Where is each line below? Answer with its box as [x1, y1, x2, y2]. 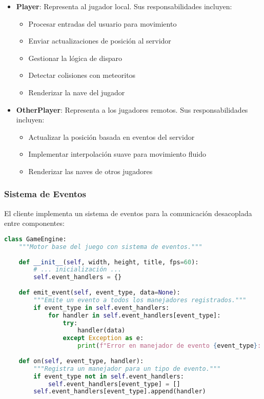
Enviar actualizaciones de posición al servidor [28, 35, 171, 46]
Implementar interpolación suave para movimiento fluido [28, 149, 206, 159]
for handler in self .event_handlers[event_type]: [48, 311, 221, 319]
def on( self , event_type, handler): [18, 357, 144, 365]
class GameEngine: [4, 235, 67, 243]
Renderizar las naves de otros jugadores [28, 165, 153, 176]
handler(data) [77, 327, 126, 334]
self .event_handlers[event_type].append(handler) [33, 388, 206, 395]
